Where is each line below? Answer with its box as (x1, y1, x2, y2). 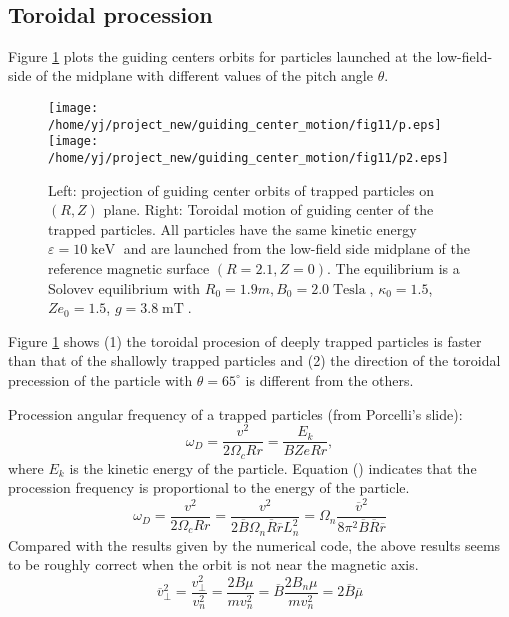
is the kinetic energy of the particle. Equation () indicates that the (69, 457, 477, 478)
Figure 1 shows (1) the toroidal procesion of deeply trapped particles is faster (8, 330, 482, 351)
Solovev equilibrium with (48, 277, 201, 298)
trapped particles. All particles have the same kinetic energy (48, 218, 417, 239)
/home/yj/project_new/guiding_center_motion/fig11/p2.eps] (48, 150, 449, 165)
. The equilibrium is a (326, 257, 460, 278)
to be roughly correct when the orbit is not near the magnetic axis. (8, 554, 419, 575)
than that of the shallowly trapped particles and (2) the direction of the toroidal (8, 350, 501, 371)
